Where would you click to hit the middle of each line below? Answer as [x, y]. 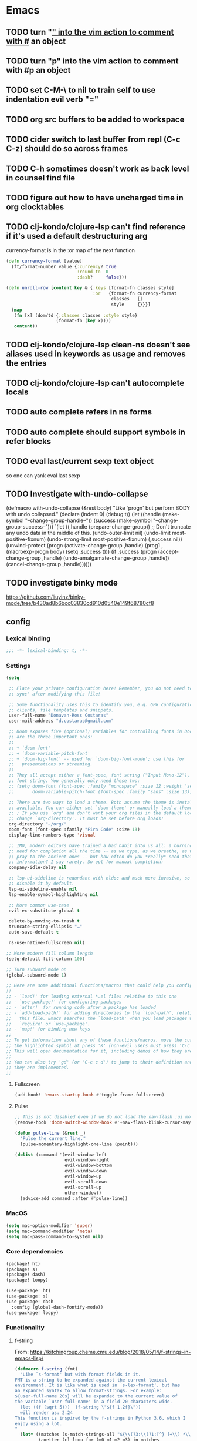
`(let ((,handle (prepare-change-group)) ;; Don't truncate [123, 527]
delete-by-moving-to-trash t [44, 921]
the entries [26, 363]
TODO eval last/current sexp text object [80, 461]
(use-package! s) [27, 1296]
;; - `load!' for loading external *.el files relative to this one [91, 997]
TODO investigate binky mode [62, 583]
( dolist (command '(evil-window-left [61, 1155]
